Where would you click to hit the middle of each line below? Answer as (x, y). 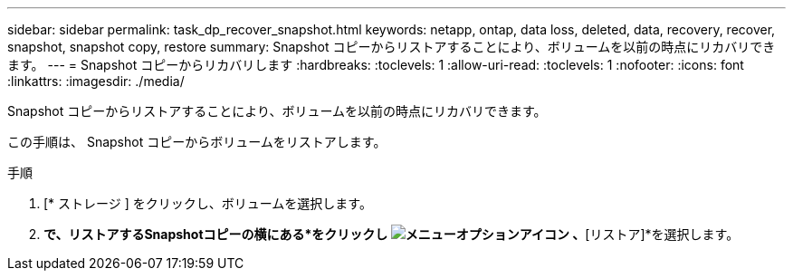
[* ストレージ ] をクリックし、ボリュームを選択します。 (208, 203)
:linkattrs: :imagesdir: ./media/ (96, 81)
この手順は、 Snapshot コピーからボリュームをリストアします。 (197, 142)
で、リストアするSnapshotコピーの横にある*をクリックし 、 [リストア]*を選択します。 (392, 234)
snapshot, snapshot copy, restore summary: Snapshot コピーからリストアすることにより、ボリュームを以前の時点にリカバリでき (392, 47)
